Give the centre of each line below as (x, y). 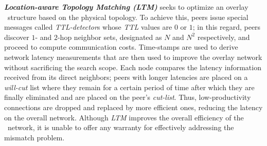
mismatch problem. (34, 137)
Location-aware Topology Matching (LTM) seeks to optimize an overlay (126, 7)
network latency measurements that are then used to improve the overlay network (133, 57)
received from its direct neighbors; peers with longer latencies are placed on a (126, 77)
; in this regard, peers (227, 27)
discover (17, 37)
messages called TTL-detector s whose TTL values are (88, 27)
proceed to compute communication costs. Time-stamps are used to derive (121, 47)
